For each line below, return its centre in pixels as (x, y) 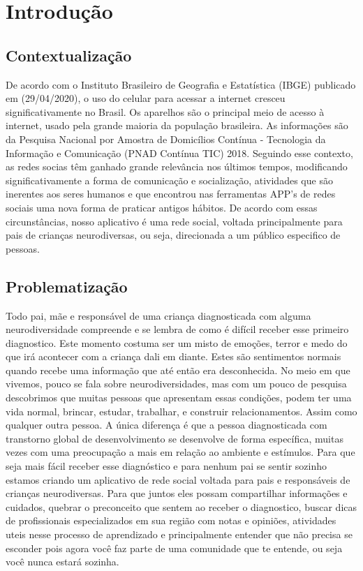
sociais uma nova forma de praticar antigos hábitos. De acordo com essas (162, 207)
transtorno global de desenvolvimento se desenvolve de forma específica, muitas (175, 438)
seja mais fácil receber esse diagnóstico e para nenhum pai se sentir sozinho (166, 466)
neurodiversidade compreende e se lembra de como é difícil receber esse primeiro (177, 329)
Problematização (67, 286)
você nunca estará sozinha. (62, 562)
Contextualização (69, 55)
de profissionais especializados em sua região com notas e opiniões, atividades (171, 520)
